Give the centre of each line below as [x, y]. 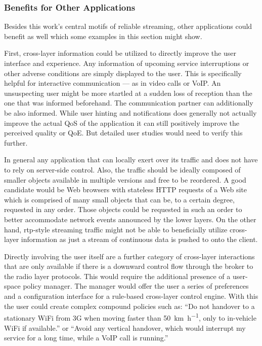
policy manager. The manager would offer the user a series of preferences [136, 286]
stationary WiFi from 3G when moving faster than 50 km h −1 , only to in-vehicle [130, 317]
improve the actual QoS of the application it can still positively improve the [122, 123]
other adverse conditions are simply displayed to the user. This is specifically [123, 73]
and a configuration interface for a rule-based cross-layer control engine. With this [131, 296]
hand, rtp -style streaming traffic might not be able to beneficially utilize [116, 229]
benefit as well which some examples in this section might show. [103, 36]
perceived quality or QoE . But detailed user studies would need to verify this [123, 133]
